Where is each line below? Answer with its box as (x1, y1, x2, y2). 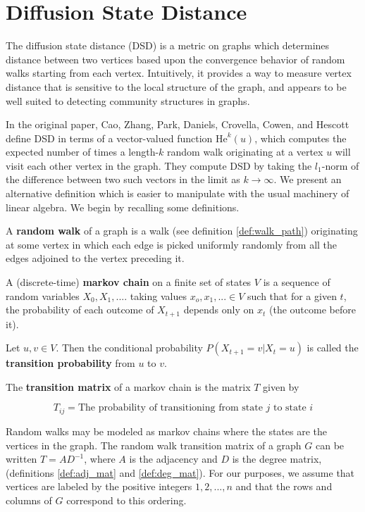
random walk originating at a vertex (167, 144, 323, 159)
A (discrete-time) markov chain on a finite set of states (6, 275, 252, 289)
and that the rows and (235, 479, 333, 494)
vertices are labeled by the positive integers (6, 479, 192, 494)
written (6, 451, 37, 466)
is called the (307, 340, 359, 355)
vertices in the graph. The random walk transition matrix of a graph (6, 437, 302, 452)
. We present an (273, 172, 342, 187)
